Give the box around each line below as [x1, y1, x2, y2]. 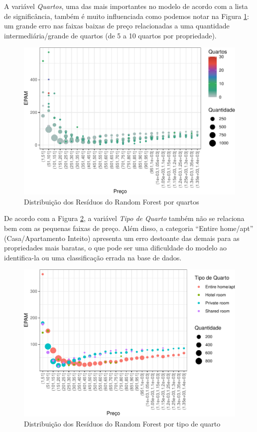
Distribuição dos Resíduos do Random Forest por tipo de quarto [24, 418, 221, 429]
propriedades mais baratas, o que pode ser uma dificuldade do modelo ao [4, 242, 227, 253]
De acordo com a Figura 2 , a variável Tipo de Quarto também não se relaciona [4, 213, 245, 223]
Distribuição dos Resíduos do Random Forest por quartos [24, 196, 199, 207]
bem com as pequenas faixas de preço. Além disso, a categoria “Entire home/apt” [4, 222, 254, 233]
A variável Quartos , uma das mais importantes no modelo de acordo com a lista [4, 1, 248, 11]
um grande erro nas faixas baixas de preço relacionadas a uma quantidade [4, 20, 230, 31]
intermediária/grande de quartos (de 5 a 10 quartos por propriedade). [4, 30, 217, 40]
